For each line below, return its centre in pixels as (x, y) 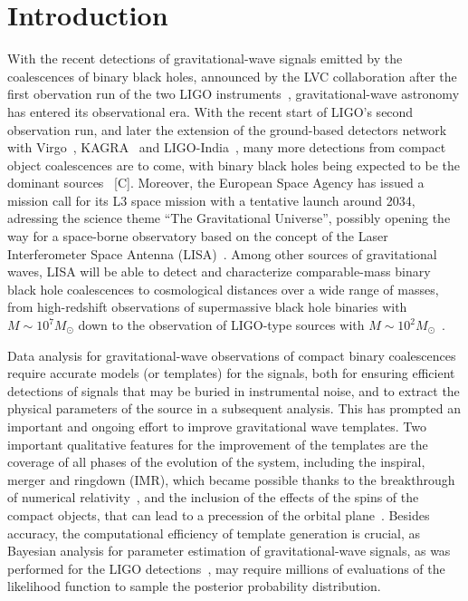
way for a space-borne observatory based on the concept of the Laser (198, 236)
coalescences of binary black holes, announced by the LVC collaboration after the (232, 76)
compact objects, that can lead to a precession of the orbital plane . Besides (219, 514)
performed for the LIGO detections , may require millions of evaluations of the (226, 568)
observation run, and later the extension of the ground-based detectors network (227, 129)
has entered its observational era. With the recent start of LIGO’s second (210, 111)
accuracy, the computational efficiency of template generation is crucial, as (214, 533)
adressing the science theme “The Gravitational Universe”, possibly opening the (229, 218)
